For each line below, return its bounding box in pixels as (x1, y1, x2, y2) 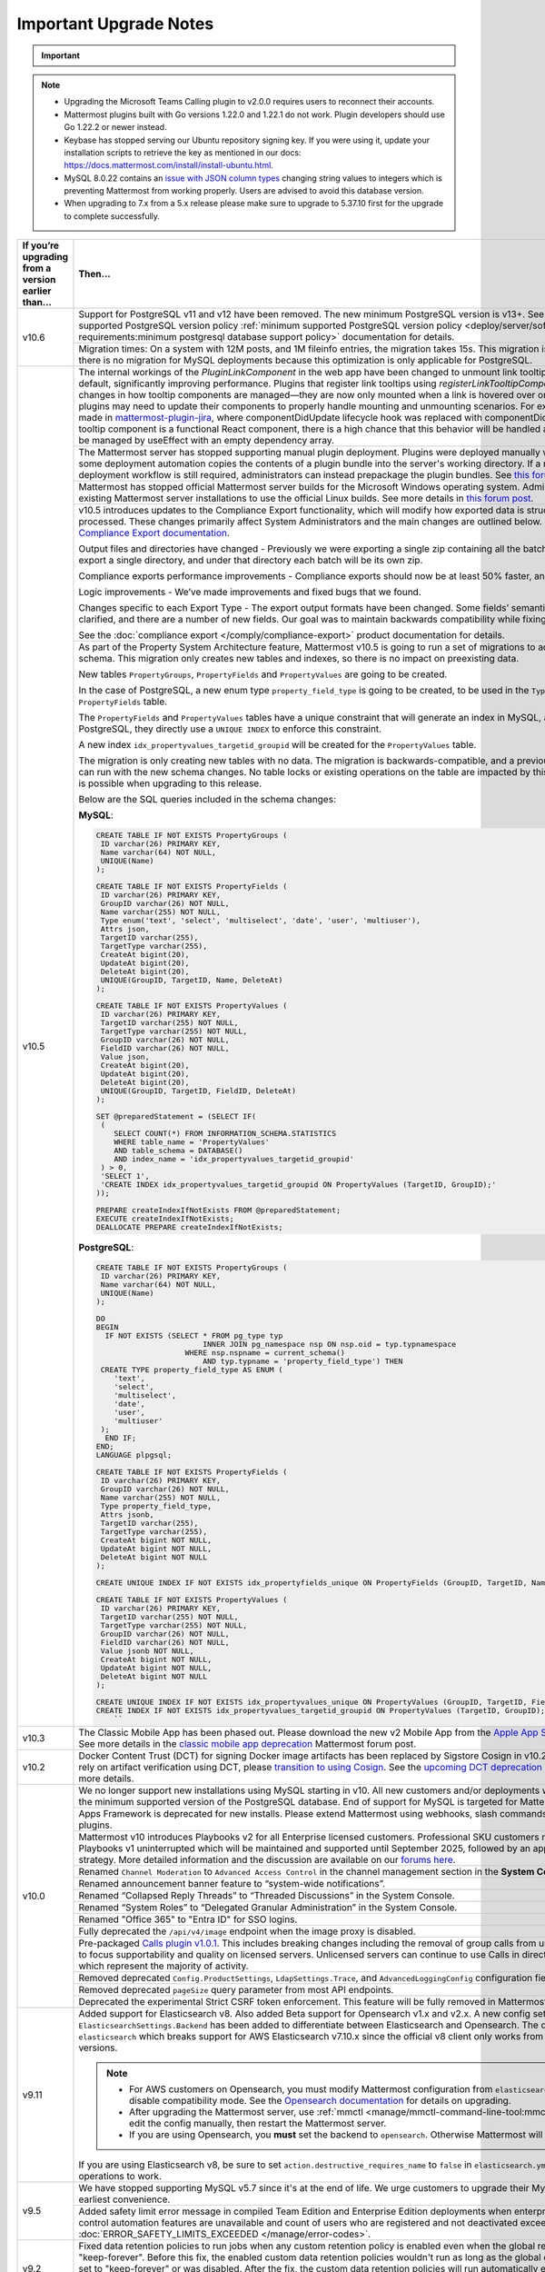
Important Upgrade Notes (16, 14, 214, 34)
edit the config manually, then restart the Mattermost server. (128, 2117, 387, 2129)
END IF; (104, 1432, 136, 1442)
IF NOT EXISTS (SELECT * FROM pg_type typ (104, 1330, 283, 1340)
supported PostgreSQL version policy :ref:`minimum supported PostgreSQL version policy (78, 319, 462, 332)
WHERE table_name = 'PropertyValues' (114, 1137, 270, 1147)
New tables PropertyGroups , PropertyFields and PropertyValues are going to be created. (78, 668, 448, 681)
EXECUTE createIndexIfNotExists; (95, 1214, 234, 1224)
